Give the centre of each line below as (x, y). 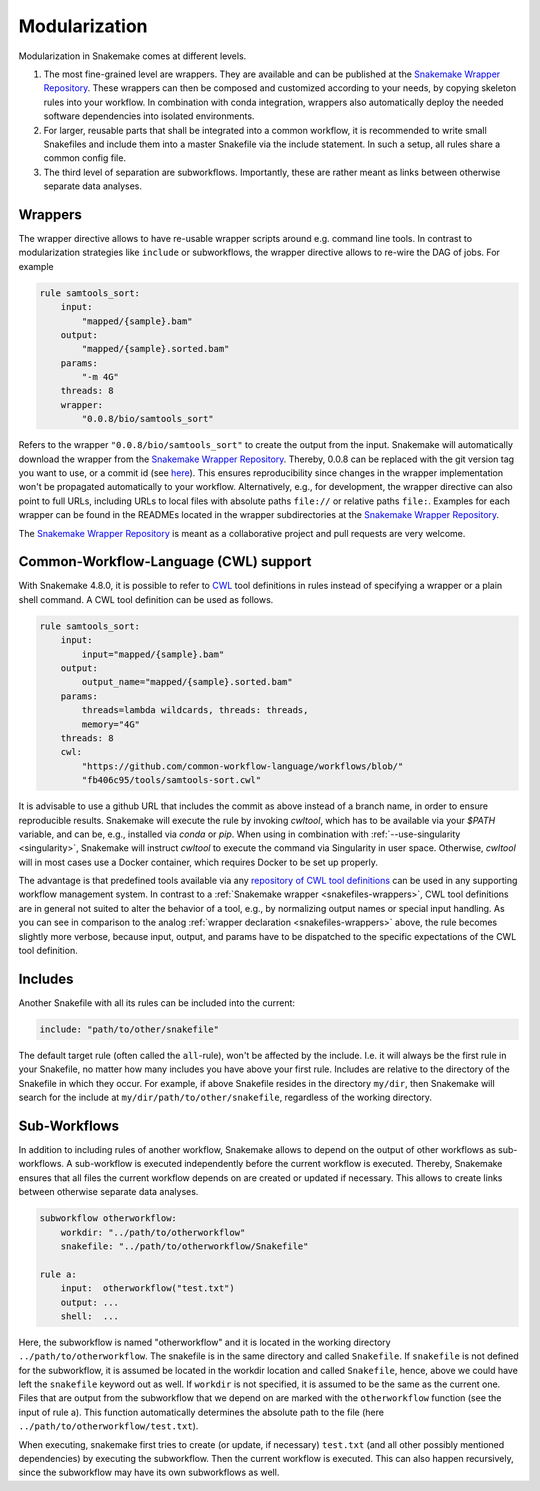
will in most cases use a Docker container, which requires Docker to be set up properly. (198, 862)
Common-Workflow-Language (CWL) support (165, 561)
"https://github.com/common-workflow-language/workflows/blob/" (242, 766)
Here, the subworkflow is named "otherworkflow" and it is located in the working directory (204, 1342)
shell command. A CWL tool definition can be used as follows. (146, 599)
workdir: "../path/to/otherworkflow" (153, 1232)
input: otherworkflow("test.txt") (147, 1288)
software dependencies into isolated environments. (149, 116)
